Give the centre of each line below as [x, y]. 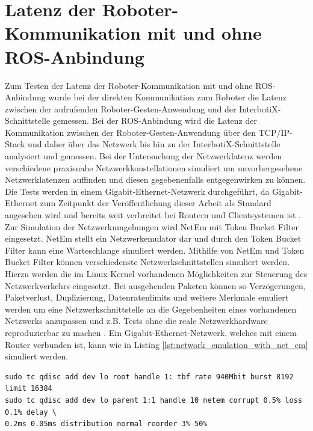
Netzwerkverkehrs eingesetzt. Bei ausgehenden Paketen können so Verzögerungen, [155, 285]
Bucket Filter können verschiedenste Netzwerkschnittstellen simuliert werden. [147, 262]
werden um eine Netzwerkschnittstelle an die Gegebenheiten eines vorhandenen [151, 309]
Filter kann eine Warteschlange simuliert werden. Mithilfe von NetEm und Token [155, 250]
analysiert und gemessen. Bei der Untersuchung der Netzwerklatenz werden [144, 156]
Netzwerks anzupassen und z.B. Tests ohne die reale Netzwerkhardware [136, 321]
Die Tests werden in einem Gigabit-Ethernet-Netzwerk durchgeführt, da [137, 191]
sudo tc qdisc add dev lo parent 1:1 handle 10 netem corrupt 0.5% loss [153, 400]
